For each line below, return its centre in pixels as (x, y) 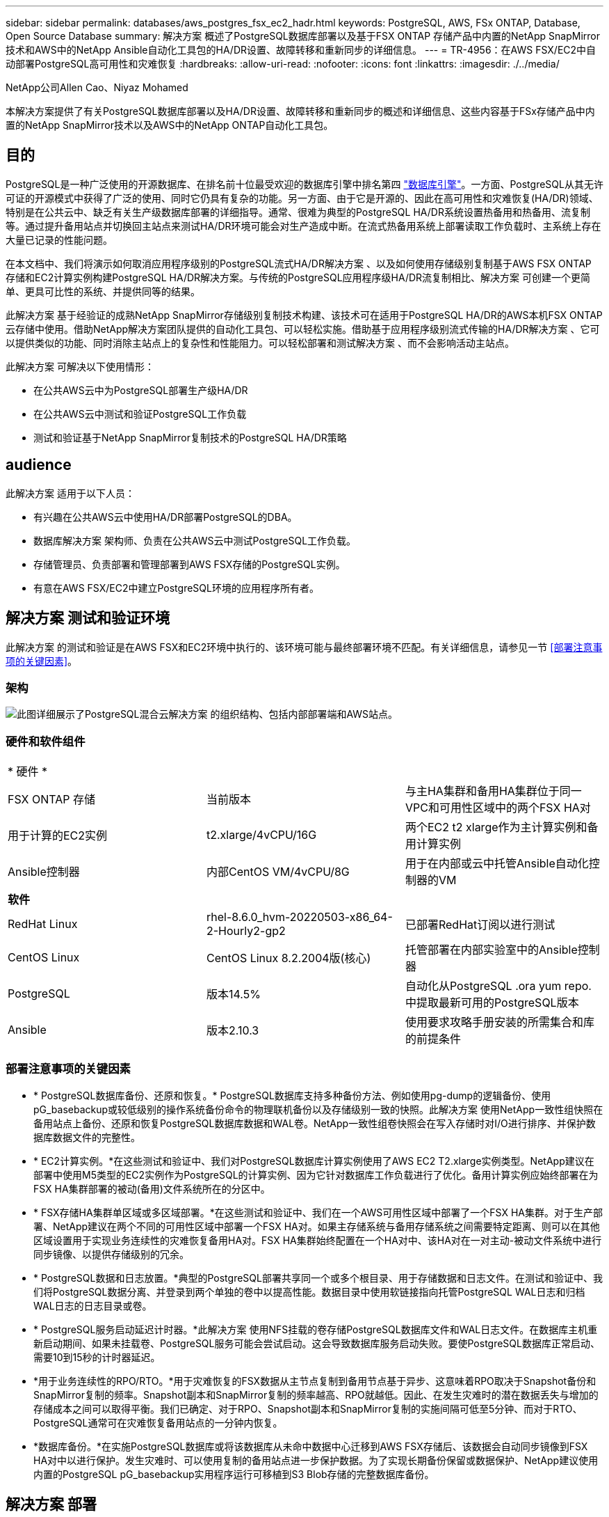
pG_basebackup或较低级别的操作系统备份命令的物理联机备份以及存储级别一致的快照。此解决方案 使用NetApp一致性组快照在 (318, 1109)
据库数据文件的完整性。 (87, 1137)
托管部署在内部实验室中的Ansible (491, 950)
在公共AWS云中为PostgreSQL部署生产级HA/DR (141, 390)
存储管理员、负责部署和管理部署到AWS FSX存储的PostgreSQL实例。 (189, 564)
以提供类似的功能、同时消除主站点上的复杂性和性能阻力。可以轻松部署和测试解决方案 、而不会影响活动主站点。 (260, 343)
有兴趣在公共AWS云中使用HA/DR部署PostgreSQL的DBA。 (165, 517)
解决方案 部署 (51, 1504)
